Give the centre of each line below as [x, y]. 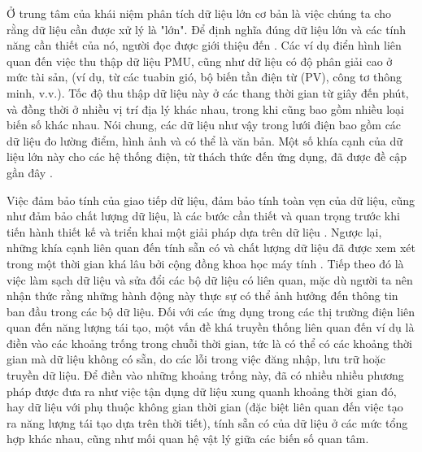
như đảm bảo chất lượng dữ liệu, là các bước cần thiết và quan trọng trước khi [203, 216]
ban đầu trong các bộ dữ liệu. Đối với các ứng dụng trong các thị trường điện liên [211, 311]
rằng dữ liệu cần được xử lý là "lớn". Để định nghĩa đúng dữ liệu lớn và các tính [207, 29]
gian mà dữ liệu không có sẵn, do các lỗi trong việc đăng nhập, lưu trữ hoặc [196, 359]
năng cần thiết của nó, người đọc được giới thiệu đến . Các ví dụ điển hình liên [204, 45]
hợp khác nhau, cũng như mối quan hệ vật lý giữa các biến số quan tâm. [188, 439]
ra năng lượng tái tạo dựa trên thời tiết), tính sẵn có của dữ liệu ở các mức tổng [207, 422]
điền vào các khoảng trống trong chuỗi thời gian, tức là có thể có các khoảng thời [210, 343]
